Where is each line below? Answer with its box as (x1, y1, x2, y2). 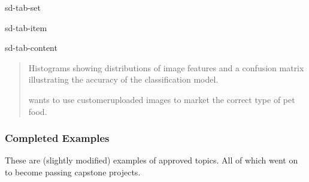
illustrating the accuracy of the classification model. (28, 73, 219, 86)
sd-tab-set (5, 1, 41, 13)
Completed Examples (5, 131, 110, 145)
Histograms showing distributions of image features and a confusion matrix (28, 61, 304, 74)
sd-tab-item (5, 21, 47, 34)
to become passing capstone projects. (5, 165, 141, 178)
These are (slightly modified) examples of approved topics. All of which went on (5, 154, 298, 166)
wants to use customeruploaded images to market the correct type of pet (28, 93, 295, 105)
